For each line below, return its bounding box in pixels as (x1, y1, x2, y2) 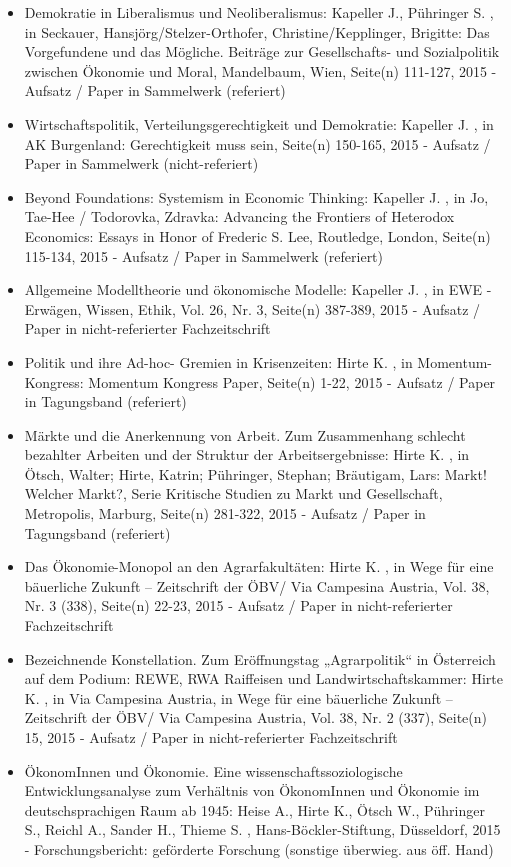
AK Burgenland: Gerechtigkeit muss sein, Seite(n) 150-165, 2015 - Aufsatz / (24, 133, 491, 154)
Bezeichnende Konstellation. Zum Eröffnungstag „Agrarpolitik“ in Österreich (24, 648, 496, 669)
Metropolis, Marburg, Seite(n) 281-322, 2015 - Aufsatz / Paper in (24, 503, 426, 524)
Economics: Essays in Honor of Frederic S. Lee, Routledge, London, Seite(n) (24, 225, 491, 246)
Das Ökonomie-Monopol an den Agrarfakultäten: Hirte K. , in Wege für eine (24, 556, 494, 577)
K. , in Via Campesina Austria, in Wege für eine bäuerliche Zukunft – (24, 687, 453, 708)
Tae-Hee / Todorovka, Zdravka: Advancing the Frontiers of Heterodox (24, 206, 455, 227)
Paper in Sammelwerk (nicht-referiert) (24, 153, 259, 174)
